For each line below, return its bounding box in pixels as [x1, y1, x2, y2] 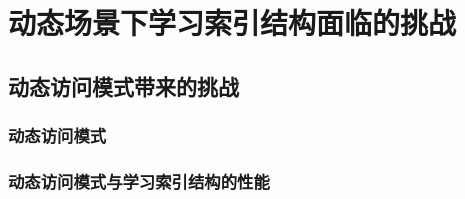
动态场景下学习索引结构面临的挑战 [8, 2, 457, 43]
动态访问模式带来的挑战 [8, 70, 239, 101]
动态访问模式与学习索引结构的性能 [8, 168, 270, 193]
